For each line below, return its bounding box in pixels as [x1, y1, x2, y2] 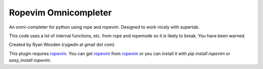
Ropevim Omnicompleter [9, 7, 112, 18]
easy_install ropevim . [9, 57, 51, 63]
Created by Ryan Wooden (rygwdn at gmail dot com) [9, 41, 115, 48]
